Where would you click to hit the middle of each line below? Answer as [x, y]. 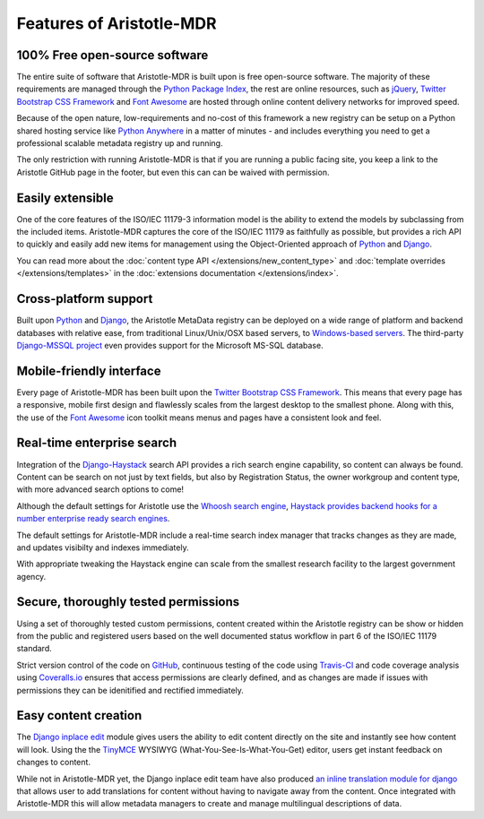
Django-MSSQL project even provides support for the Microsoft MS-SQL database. [170, 345]
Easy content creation [79, 716]
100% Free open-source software [112, 55]
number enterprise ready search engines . [93, 519]
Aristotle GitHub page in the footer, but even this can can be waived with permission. [173, 172]
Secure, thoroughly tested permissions [128, 602]
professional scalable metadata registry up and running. [120, 143]
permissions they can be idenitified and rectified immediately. [130, 690]
